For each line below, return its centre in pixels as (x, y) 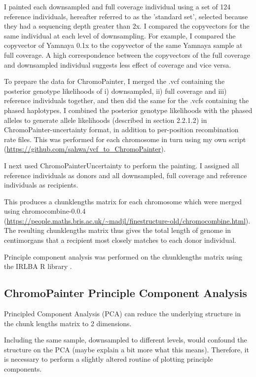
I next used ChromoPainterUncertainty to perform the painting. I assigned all (122, 165)
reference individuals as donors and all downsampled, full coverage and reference (126, 175)
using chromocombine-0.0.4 (45, 211)
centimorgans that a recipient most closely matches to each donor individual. (120, 240)
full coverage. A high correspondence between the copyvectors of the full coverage (127, 55)
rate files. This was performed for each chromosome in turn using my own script (125, 139)
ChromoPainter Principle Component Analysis (126, 293)
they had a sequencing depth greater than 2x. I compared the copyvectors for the (127, 26)
